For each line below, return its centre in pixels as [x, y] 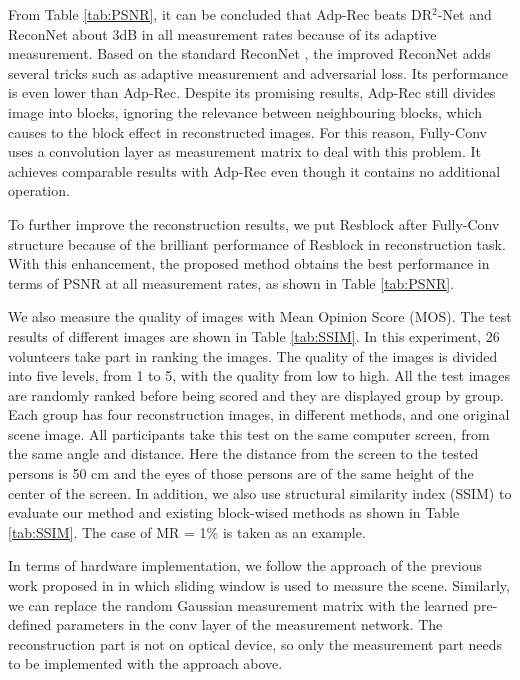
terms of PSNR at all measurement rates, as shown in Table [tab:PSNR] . [231, 282]
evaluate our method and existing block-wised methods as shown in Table [234, 512]
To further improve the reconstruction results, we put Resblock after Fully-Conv [254, 223]
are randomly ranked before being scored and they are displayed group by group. [256, 394]
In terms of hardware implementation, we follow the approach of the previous [245, 565]
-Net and [464, 14]
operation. [39, 190]
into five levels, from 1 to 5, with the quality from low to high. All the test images [259, 375]
